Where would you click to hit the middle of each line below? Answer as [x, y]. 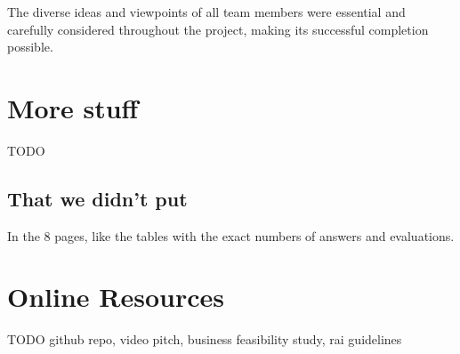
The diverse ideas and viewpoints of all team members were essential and [206, 12]
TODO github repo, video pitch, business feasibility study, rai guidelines [205, 339]
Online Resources [116, 297]
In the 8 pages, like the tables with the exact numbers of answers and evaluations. [231, 235]
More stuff [73, 107]
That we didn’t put [97, 198]
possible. [30, 47]
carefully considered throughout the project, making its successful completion [218, 29]
